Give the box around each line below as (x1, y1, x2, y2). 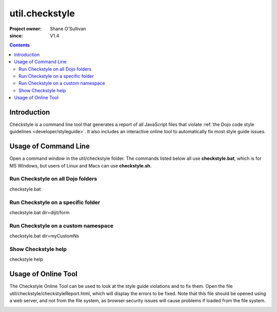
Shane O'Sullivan (50, 26, 86, 32)
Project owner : (9, 26, 42, 32)
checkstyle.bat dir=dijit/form (9, 209, 70, 215)
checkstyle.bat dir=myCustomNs (9, 233, 80, 239)
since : (9, 32, 23, 38)
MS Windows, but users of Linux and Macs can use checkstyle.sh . (9, 162, 152, 169)
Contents (9, 42, 30, 48)
